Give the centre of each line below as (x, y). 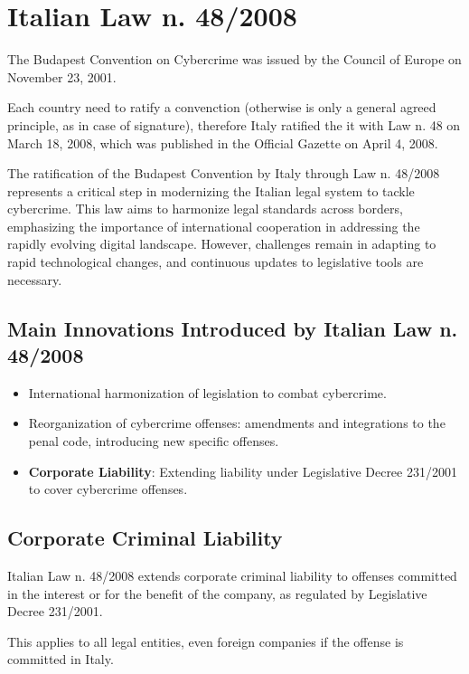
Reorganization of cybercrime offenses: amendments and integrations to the (237, 423)
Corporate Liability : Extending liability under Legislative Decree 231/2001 (243, 471)
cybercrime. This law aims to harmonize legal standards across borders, (205, 209)
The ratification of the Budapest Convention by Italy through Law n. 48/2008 (224, 173)
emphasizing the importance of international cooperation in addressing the (214, 226)
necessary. (35, 279)
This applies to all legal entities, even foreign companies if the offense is (206, 641)
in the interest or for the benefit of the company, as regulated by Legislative (217, 593)
